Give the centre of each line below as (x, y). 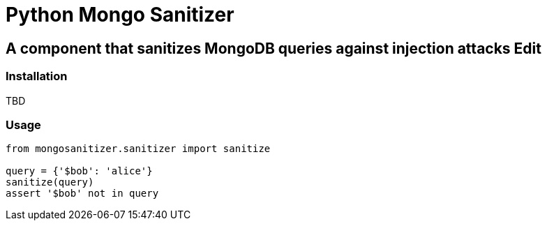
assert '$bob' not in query (82, 194)
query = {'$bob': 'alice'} (79, 171)
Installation (37, 76)
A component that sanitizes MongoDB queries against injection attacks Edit (273, 48)
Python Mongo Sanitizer (120, 15)
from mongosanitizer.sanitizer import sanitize (138, 149)
